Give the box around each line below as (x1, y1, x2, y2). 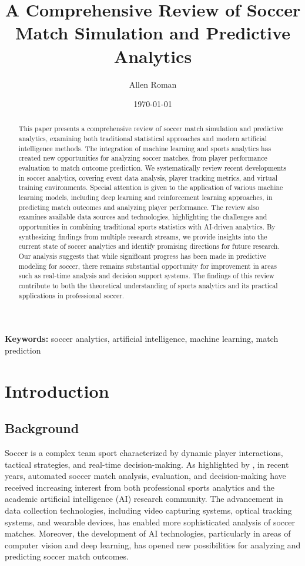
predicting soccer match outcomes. (5, 550, 129, 562)
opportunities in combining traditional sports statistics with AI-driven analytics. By (18, 222, 276, 232)
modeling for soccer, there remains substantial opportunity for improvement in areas (18, 261, 277, 271)
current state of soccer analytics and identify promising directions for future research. (18, 241, 280, 251)
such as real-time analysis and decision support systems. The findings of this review (18, 271, 274, 281)
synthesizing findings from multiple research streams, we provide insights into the (18, 231, 267, 241)
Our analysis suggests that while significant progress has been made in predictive (18, 251, 266, 261)
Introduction (5, 378, 109, 402)
